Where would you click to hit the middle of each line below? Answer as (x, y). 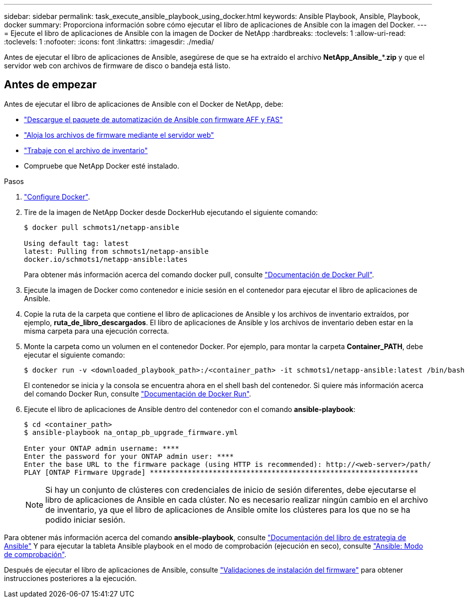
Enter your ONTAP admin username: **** (102, 448)
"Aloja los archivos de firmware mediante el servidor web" (119, 135)
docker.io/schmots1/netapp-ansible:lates (106, 259)
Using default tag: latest (76, 243)
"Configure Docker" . (57, 197)
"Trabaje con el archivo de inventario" (86, 150)
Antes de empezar (50, 85)
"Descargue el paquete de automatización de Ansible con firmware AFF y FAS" (154, 119)
